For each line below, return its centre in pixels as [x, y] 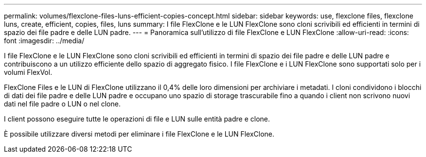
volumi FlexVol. [28, 72]
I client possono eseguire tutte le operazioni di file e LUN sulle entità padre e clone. [137, 119]
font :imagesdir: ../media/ [44, 41]
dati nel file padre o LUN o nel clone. [62, 104]
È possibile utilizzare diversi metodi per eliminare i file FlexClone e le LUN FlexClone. [139, 134]
